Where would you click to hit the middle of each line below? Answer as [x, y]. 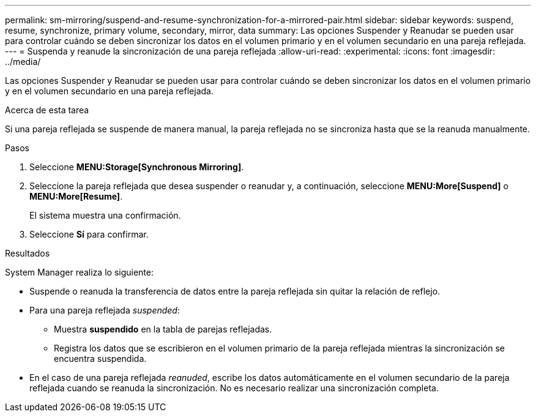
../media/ [23, 62]
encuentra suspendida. [100, 359]
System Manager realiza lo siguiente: [79, 272]
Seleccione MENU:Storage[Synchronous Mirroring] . [137, 167]
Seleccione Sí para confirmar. [89, 234]
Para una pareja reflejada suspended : [105, 310]
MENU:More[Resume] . [76, 196]
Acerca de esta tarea [47, 110]
